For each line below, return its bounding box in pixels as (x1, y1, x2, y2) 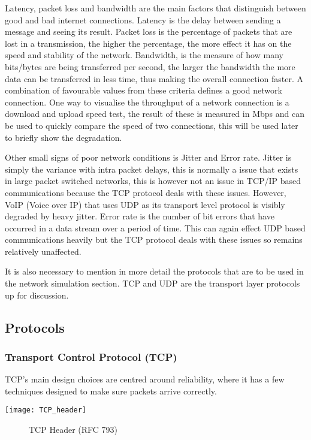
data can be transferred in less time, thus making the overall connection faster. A (5, 72, 303, 85)
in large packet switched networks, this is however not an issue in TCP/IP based (5, 174, 301, 187)
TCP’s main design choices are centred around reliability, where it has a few (5, 373, 285, 385)
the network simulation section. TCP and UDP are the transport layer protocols (5, 277, 300, 290)
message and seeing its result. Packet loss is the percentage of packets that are (5, 25, 292, 38)
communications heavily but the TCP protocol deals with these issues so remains (5, 233, 303, 246)
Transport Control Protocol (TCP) (5, 349, 177, 364)
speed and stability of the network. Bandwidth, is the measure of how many (5, 49, 283, 61)
